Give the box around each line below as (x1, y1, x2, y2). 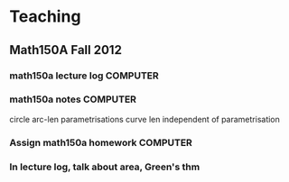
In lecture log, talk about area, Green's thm (9, 160, 200, 173)
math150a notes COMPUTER (9, 93, 137, 105)
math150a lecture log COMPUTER (9, 69, 160, 82)
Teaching (9, 6, 81, 27)
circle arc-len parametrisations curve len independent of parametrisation (9, 114, 280, 124)
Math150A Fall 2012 (9, 42, 122, 58)
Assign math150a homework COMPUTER (9, 136, 192, 149)
